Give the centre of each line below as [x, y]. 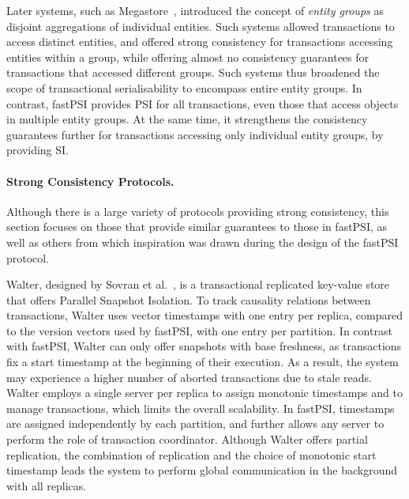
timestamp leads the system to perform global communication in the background [202, 470]
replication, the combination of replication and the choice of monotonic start [191, 454]
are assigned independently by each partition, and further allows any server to [195, 423]
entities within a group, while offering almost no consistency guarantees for [188, 57]
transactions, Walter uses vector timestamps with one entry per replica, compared [204, 315]
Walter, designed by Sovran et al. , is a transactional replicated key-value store [198, 284]
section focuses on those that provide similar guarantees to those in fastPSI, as [197, 227]
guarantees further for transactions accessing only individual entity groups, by [195, 134]
